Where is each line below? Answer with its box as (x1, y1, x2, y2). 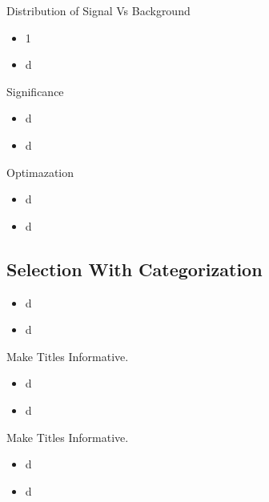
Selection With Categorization (6, 256, 263, 281)
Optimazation (6, 163, 74, 180)
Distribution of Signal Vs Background (6, 2, 191, 18)
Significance (6, 82, 64, 99)
